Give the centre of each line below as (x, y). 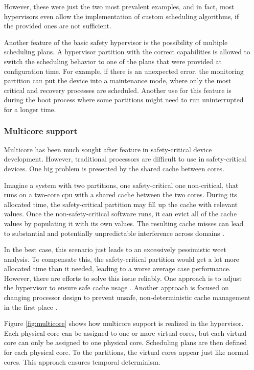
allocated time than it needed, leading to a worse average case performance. (117, 268)
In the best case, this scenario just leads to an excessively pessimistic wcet (115, 249)
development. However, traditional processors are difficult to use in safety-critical (126, 159)
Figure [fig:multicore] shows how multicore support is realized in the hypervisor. (124, 323)
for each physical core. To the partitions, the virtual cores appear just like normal (126, 352)
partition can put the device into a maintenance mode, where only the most (118, 81)
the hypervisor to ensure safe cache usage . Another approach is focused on (116, 288)
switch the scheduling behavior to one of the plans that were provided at (113, 61)
